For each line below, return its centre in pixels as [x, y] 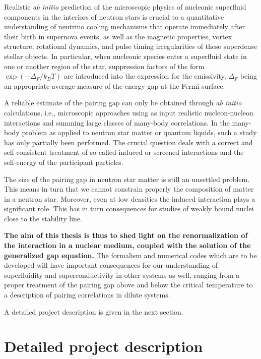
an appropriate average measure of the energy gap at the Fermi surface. [115, 85]
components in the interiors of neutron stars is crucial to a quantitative [114, 16]
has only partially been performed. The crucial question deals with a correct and [128, 142]
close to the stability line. [43, 218]
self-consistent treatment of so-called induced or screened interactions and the [124, 152]
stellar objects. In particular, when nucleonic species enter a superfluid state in [125, 56]
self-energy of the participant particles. [64, 162]
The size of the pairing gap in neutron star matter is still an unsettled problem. [127, 179]
